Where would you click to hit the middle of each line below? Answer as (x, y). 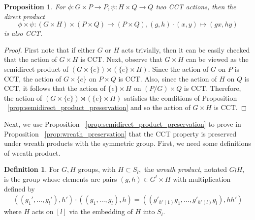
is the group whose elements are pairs (61, 179)
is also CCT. (23, 33)
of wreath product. (32, 152)
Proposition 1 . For (35, 6)
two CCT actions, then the (196, 6)
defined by (20, 188)
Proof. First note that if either (50, 49)
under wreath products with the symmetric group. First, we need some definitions (127, 143)
